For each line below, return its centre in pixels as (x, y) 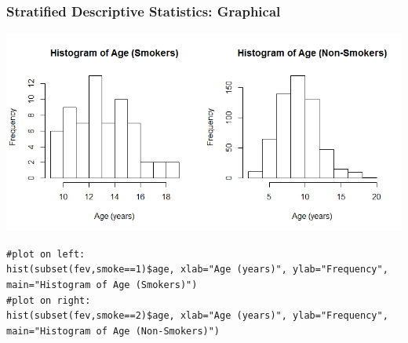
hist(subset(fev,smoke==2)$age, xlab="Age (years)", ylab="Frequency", (197, 316)
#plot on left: (46, 254)
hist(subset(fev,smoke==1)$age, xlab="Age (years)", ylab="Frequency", (197, 270)
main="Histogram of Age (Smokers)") (102, 285)
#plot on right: (49, 300)
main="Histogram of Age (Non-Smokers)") (113, 332)
